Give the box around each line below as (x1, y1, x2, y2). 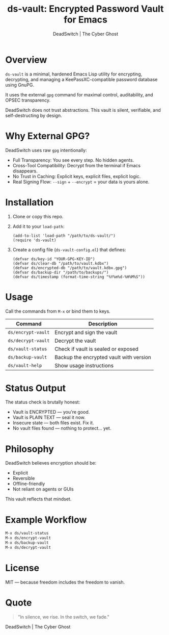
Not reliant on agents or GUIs (12, 486, 74, 492)
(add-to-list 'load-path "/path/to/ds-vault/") (12, 233, 116, 238)
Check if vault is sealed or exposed (54, 345, 139, 352)
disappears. (12, 168, 38, 174)
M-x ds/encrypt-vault (5, 536, 51, 541)
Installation (5, 196, 54, 208)
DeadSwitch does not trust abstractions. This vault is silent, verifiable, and (5, 107, 161, 113)
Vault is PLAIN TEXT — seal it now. (12, 414, 86, 421)
